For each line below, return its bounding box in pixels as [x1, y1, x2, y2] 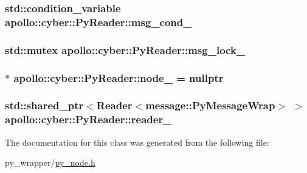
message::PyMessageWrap [145, 98, 275, 113]
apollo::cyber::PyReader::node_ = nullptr [13, 70, 224, 85]
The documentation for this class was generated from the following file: [5, 135, 269, 148]
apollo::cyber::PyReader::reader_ [5, 112, 172, 127]
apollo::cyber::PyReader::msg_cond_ [5, 14, 192, 29]
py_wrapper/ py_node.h [5, 156, 95, 169]
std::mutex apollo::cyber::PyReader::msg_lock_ [5, 42, 246, 57]
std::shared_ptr [5, 98, 84, 113]
